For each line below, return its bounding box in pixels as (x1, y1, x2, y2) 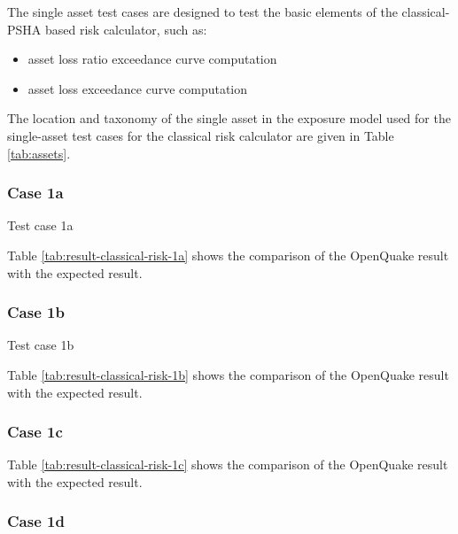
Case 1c (7, 421, 63, 443)
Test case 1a (7, 216, 74, 235)
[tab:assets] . (7, 143, 71, 162)
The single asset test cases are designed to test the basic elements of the (7, 3, 398, 20)
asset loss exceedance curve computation (27, 79, 248, 97)
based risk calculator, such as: (44, 19, 207, 38)
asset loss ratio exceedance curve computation (27, 50, 277, 68)
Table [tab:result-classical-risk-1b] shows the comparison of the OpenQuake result (7, 365, 449, 383)
